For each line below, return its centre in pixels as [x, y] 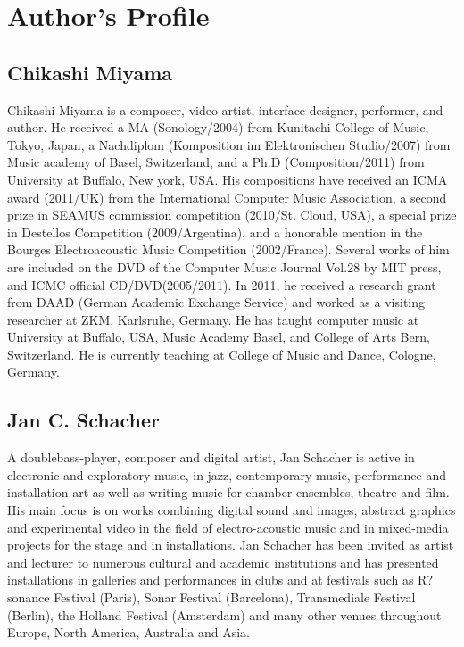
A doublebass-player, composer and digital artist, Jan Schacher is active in [211, 457]
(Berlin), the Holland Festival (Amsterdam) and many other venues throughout [224, 614]
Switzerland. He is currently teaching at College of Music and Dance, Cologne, [222, 354]
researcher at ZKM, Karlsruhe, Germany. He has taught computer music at [213, 319]
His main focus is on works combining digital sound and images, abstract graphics [232, 510]
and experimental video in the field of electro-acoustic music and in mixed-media [228, 527]
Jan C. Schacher [84, 420]
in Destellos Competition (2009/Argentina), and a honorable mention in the [215, 232]
